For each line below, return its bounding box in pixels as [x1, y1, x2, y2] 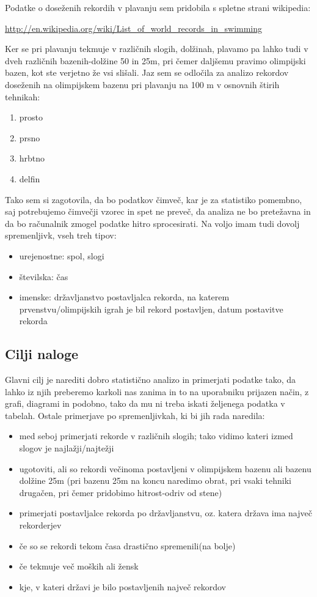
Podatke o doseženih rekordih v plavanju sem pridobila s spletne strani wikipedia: [5, 1, 311, 13]
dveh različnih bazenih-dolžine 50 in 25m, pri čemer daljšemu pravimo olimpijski [5, 54, 306, 67]
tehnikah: [5, 90, 40, 103]
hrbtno [19, 152, 45, 165]
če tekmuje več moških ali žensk [19, 560, 139, 573]
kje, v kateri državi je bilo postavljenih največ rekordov [19, 580, 227, 593]
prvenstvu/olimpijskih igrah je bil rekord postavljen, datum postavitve [19, 302, 283, 315]
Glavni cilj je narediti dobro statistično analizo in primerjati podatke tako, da [5, 373, 296, 386]
